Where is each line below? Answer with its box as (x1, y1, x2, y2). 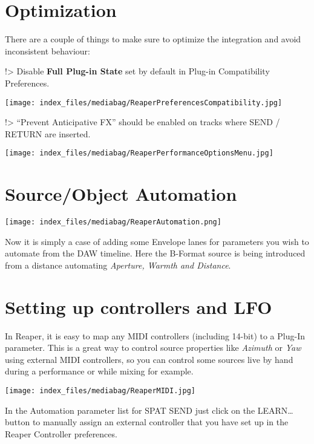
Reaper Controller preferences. (5, 427, 117, 440)
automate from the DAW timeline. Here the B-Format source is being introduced (5, 247, 306, 260)
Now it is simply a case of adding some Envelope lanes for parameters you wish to (5, 235, 309, 247)
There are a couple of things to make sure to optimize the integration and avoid (5, 33, 301, 45)
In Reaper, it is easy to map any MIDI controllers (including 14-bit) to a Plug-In (5, 329, 305, 342)
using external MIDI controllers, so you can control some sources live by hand (5, 353, 293, 365)
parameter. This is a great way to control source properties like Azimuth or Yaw (5, 341, 301, 354)
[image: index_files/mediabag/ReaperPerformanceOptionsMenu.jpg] (5, 149, 273, 158)
